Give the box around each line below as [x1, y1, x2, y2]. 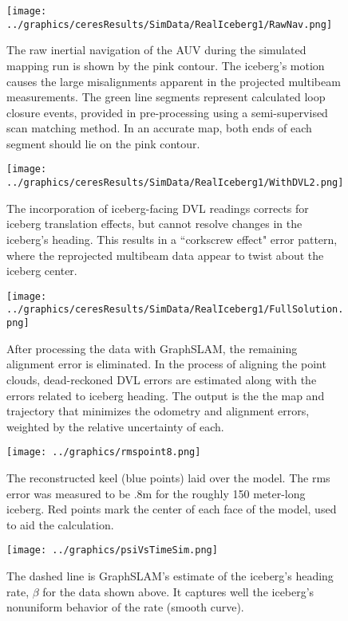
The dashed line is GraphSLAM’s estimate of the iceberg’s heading [6, 567, 334, 584]
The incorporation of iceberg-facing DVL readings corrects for [6, 199, 309, 216]
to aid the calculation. [6, 516, 114, 533]
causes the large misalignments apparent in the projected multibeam [6, 73, 341, 89]
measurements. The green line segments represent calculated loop [6, 88, 326, 105]
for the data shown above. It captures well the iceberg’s [42, 583, 314, 599]
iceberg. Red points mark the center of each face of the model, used [6, 501, 337, 517]
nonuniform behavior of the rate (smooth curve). [6, 599, 244, 615]
